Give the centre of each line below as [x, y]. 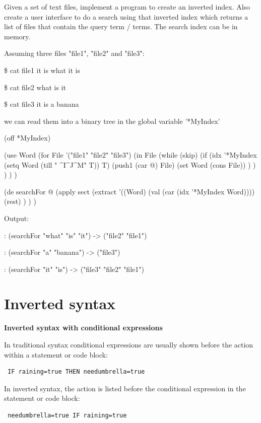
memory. [17, 36]
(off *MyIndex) [27, 138]
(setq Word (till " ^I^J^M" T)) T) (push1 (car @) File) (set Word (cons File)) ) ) [130, 164]
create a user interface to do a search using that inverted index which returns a [126, 16]
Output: [17, 218]
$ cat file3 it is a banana [42, 104]
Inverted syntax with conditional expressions [83, 328]
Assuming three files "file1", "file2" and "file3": [74, 53]
